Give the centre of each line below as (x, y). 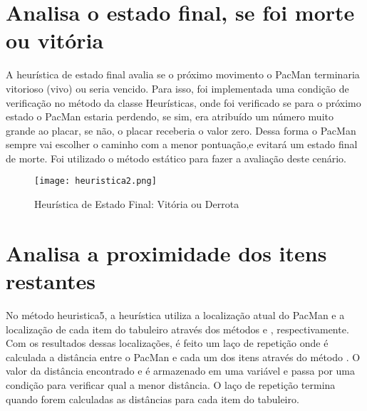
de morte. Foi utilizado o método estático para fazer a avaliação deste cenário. (176, 158)
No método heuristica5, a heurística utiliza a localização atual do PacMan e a (175, 315)
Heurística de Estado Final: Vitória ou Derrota (137, 204)
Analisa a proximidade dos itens (166, 253)
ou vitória (55, 40)
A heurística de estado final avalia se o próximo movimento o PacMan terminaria (183, 74)
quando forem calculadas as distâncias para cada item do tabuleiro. (153, 399)
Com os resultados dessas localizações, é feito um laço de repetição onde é (167, 343)
